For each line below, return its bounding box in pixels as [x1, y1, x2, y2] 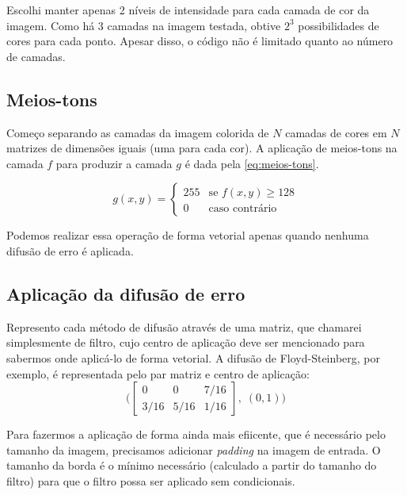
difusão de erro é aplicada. [6, 242, 134, 259]
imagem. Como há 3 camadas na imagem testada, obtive [6, 17, 281, 33]
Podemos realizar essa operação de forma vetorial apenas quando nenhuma [6, 227, 369, 244]
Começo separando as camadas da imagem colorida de [6, 124, 269, 140]
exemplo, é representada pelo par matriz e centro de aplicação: [6, 365, 310, 382]
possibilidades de [298, 17, 379, 33]
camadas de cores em [285, 124, 387, 140]
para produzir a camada [55, 155, 173, 171]
